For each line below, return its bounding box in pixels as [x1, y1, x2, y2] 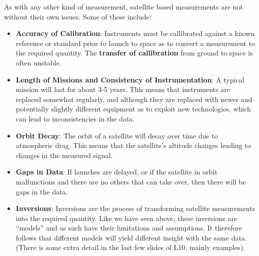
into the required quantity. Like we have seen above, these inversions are [15, 212, 237, 223]
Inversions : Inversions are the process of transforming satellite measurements [15, 203, 255, 213]
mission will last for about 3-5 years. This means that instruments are [15, 84, 230, 94]
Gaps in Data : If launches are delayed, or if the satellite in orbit [15, 166, 217, 177]
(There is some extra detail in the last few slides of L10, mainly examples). [15, 242, 245, 252]
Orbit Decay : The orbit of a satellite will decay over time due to [15, 130, 218, 140]
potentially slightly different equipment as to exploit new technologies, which [15, 103, 251, 114]
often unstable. [15, 57, 61, 67]
